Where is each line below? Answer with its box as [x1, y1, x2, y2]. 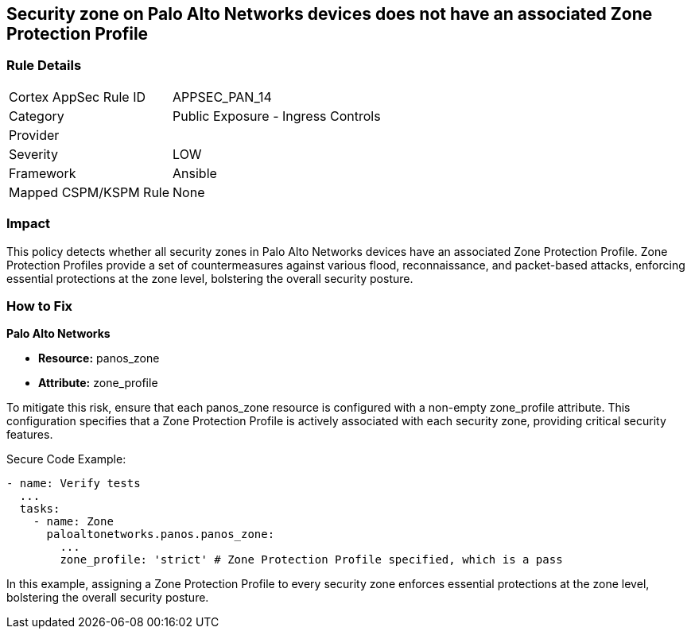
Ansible [173, 165, 217, 181]
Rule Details [6, 57, 82, 74]
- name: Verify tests [6, 477, 141, 490]
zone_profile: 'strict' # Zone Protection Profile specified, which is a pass [60, 553, 563, 567]
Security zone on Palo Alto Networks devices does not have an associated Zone [6, 4, 653, 24]
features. [6, 428, 53, 442]
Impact [6, 215, 51, 232]
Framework [9, 165, 76, 181]
